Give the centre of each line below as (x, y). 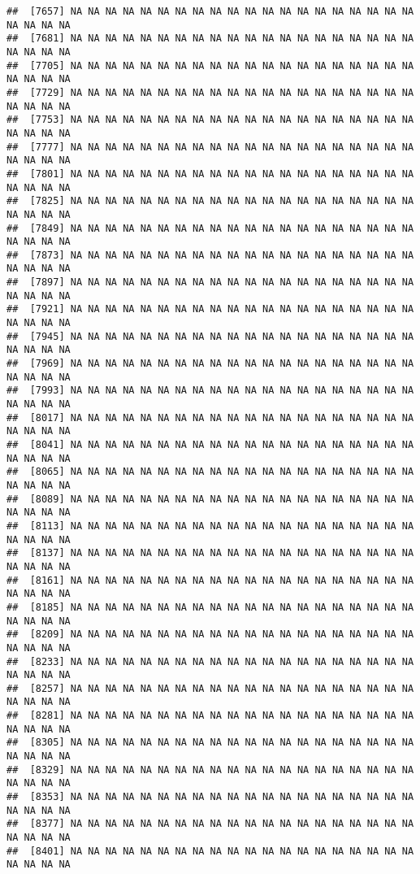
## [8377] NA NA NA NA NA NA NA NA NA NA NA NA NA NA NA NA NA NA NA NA (210, 824)
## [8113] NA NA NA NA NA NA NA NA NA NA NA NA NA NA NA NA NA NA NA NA (210, 526)
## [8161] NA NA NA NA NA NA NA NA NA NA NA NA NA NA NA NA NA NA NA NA (210, 580)
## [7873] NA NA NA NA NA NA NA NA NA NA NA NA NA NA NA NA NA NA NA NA (210, 255)
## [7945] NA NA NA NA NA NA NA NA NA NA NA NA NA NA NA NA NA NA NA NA (210, 336)
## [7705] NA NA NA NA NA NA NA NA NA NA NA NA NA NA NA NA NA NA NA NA (210, 65)
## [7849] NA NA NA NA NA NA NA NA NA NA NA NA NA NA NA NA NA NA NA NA (210, 228)
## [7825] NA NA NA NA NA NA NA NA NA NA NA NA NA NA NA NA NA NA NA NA (210, 201)
